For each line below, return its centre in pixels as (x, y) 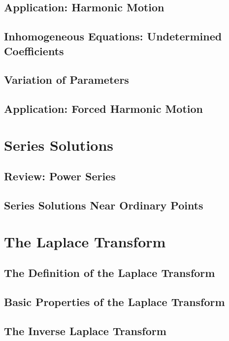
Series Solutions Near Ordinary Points (104, 205)
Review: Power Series (60, 176)
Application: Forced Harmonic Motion (104, 109)
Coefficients (34, 51)
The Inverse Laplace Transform (85, 330)
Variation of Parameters (66, 80)
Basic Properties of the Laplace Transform (114, 302)
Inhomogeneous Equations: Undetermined (113, 36)
